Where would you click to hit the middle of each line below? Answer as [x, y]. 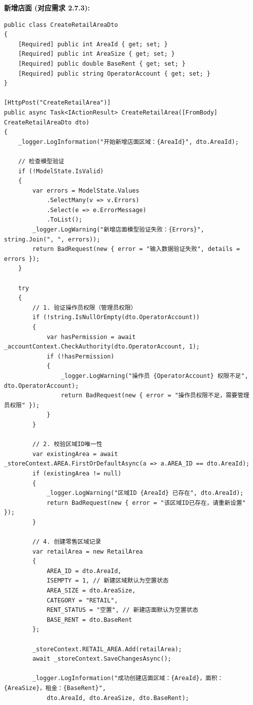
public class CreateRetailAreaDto [61, 25]
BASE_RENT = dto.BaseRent [89, 620]
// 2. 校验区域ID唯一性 [67, 444]
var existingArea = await [75, 454]
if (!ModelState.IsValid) [61, 171]
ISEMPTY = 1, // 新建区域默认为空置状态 [108, 581]
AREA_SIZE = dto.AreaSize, [91, 591]
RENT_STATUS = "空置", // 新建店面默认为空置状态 [122, 610]
